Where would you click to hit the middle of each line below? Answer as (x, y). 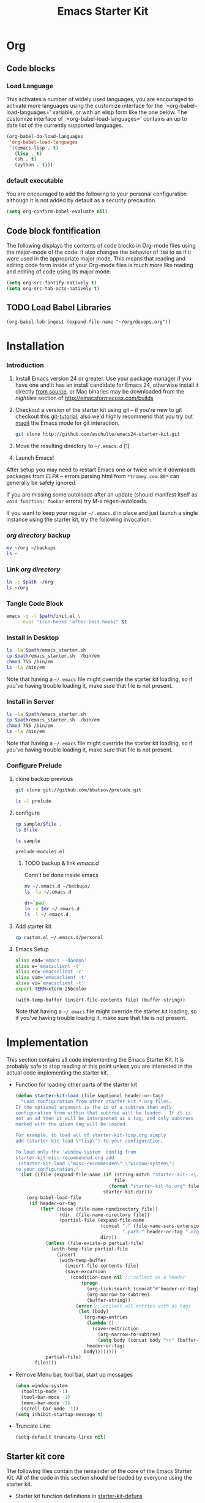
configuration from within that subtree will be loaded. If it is (103, 1113)
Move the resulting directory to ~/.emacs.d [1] (72, 446)
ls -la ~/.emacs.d (48, 892)
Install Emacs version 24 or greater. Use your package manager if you (103, 379)
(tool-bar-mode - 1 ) (46, 1397)
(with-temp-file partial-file (90, 1249)
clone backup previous (44, 779)
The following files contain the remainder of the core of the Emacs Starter (99, 1471)
